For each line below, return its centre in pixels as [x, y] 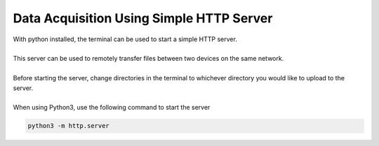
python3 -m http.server [69, 126]
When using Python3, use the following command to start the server [112, 108]
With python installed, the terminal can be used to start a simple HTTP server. [125, 39]
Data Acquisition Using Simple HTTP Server [143, 18]
